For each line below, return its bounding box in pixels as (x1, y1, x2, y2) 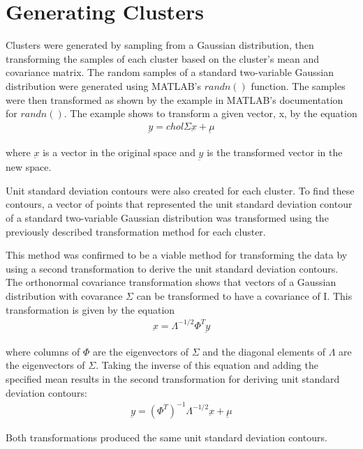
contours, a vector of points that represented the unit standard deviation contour (6, 197, 353, 211)
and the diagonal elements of (202, 344, 326, 358)
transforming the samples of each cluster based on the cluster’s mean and (6, 51, 320, 66)
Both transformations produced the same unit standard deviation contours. (6, 429, 327, 444)
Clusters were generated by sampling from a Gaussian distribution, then (6, 38, 314, 52)
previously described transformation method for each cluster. (6, 224, 266, 238)
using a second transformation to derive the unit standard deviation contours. (6, 261, 339, 275)
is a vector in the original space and (43, 144, 195, 159)
